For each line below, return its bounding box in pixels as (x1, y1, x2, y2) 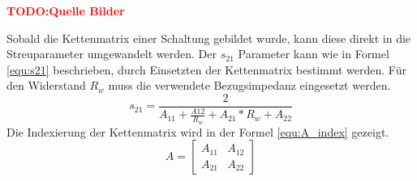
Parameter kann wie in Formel (238, 45, 389, 62)
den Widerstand (6, 77, 86, 94)
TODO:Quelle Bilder (6, 2, 125, 19)
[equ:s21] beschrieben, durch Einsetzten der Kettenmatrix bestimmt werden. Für (6, 61, 406, 78)
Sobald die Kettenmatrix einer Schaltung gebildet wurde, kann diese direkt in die (6, 29, 411, 46)
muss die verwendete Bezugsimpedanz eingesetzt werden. (108, 77, 391, 94)
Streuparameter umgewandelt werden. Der (6, 45, 217, 62)
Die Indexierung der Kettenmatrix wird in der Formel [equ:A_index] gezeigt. (6, 123, 389, 140)
